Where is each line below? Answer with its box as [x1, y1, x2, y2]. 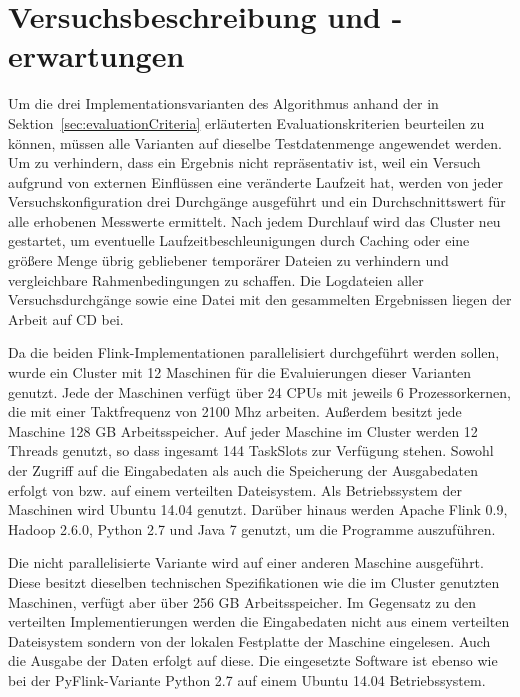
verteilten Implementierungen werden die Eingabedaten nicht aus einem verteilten [8, 611, 510, 632]
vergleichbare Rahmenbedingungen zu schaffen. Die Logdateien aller [8, 269, 424, 290]
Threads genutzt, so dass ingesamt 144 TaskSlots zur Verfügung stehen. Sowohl [8, 440, 494, 461]
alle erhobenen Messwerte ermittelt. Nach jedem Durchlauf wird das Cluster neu [8, 210, 501, 231]
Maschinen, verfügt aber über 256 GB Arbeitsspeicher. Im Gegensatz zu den [8, 591, 476, 612]
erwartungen [8, 35, 185, 76]
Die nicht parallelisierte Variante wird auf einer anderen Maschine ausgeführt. [8, 552, 484, 573]
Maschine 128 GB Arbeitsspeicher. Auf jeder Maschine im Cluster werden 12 [8, 420, 478, 441]
